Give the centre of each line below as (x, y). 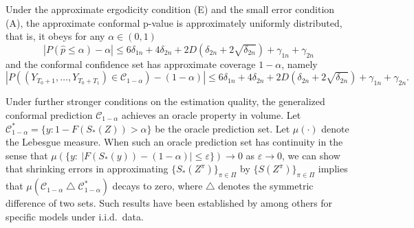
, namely (299, 64)
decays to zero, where (157, 186)
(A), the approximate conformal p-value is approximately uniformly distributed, (174, 22)
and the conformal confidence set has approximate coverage (131, 64)
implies (333, 169)
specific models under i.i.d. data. (75, 216)
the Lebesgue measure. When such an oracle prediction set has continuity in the (174, 142)
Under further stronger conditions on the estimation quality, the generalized (165, 101)
